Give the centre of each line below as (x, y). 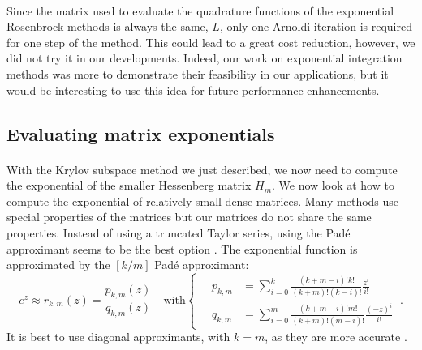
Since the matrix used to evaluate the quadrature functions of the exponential (200, 10)
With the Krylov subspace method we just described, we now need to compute (202, 169)
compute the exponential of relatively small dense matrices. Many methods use (203, 201)
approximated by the (58, 265)
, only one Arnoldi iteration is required (316, 26)
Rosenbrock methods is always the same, (108, 26)
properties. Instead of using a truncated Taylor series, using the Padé (179, 232)
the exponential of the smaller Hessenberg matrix (129, 185)
